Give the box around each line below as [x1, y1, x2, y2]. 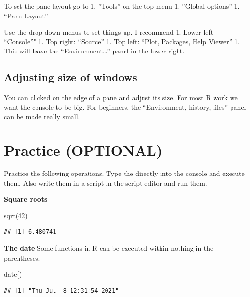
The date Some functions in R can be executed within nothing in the [4, 243, 214, 253]
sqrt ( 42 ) [4, 210, 28, 220]
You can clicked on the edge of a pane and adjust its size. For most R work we [4, 92, 238, 103]
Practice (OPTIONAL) [4, 140, 162, 160]
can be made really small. [4, 111, 80, 122]
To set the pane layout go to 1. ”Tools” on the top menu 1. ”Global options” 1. [4, 1, 240, 11]
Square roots [4, 194, 48, 204]
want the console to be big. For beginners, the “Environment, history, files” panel [4, 102, 246, 112]
